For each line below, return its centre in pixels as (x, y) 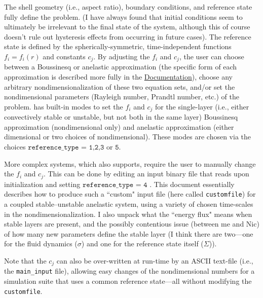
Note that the (25, 260)
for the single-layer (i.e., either (202, 106)
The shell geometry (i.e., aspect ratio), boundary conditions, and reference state (128, 7)
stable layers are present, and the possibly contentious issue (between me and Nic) (132, 224)
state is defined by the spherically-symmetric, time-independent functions (118, 46)
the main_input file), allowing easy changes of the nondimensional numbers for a (129, 271)
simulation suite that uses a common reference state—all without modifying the (128, 281)
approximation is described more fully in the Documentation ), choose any (118, 77)
